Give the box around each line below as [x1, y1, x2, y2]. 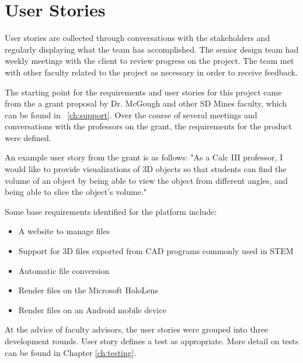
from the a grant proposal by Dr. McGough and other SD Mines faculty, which [5, 97, 287, 109]
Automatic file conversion [18, 264, 110, 276]
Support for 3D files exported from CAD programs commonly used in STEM [18, 245, 294, 257]
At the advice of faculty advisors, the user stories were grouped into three [5, 323, 269, 335]
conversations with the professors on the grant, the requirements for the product [5, 120, 292, 132]
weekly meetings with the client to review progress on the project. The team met [5, 54, 294, 67]
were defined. [5, 131, 51, 143]
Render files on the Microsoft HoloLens [18, 284, 158, 296]
